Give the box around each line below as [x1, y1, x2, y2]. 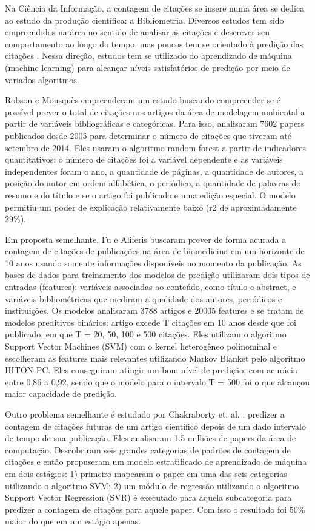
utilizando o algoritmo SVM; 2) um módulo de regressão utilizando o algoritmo [5, 479, 299, 492]
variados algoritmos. [5, 73, 79, 86]
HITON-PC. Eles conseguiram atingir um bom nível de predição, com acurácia [5, 364, 297, 376]
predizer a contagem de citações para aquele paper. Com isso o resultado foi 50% [5, 502, 305, 515]
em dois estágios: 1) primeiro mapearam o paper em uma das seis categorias [5, 467, 287, 479]
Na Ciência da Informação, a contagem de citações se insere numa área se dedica [5, 2, 305, 14]
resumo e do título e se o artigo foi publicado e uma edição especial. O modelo [5, 188, 296, 201]
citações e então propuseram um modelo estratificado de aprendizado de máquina [5, 455, 307, 468]
